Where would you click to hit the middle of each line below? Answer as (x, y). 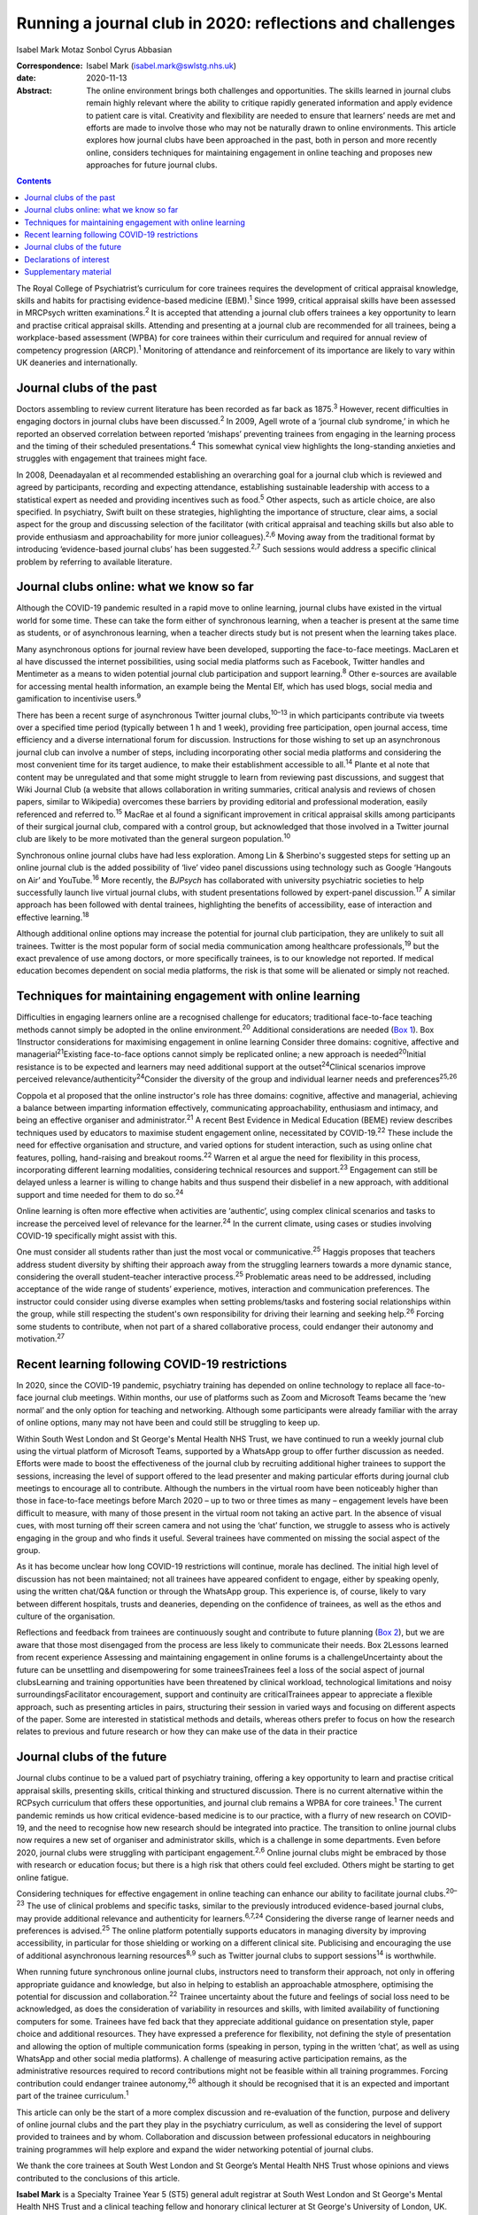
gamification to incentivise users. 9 (79, 698)
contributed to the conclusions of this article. (98, 2178)
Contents (34, 181)
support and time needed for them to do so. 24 (100, 1194)
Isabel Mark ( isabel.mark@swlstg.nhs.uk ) (162, 66)
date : (26, 78)
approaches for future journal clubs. (152, 165)
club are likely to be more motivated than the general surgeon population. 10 (154, 838)
